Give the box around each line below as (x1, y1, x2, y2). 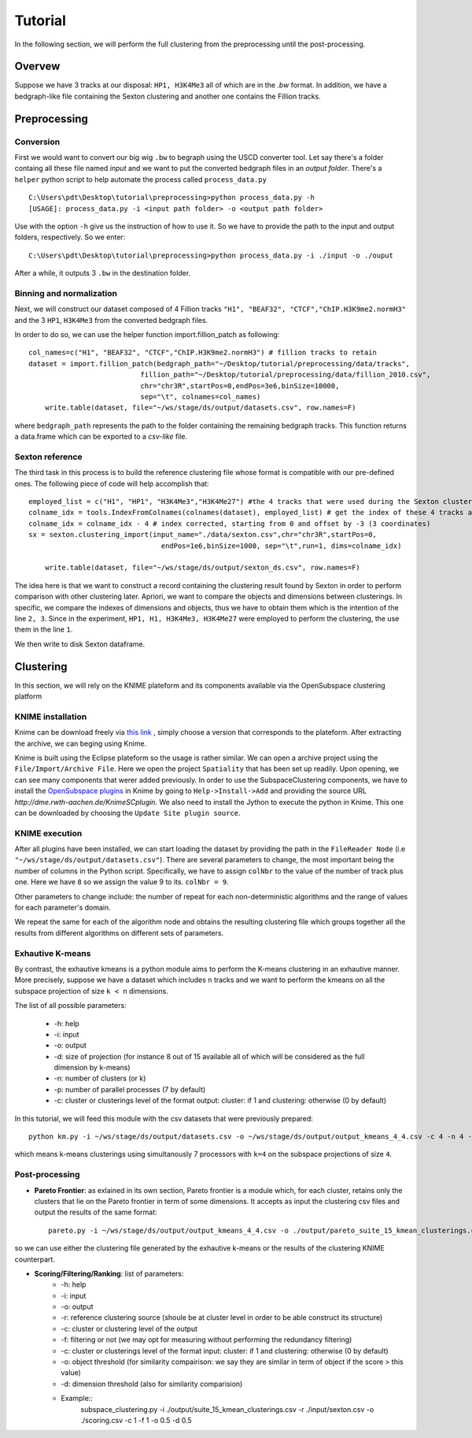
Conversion (14, 136, 61, 147)
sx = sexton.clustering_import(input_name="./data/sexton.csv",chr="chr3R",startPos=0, (28, 530, 378, 539)
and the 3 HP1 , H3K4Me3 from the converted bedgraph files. (14, 315, 208, 324)
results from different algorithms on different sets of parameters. (14, 928, 224, 937)
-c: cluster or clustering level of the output (61, 1324, 198, 1333)
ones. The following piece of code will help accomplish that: (14, 479, 209, 488)
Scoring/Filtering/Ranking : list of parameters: (34, 1269, 184, 1278)
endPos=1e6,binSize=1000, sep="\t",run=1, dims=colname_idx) (160, 541, 402, 550)
